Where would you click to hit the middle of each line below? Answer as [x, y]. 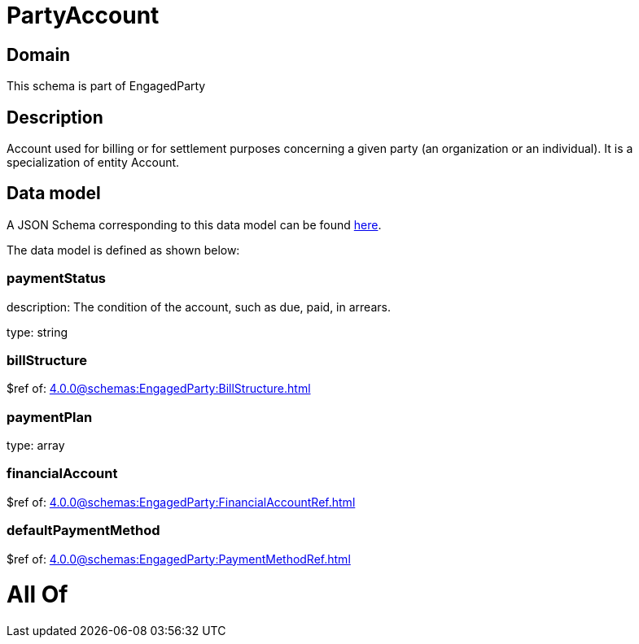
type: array [36, 446]
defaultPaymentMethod [83, 531]
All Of [37, 595]
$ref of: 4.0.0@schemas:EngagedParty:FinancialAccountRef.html [181, 502]
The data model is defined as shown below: [123, 250]
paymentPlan [50, 417]
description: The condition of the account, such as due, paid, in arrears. [199, 307]
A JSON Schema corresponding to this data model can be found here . [194, 224]
